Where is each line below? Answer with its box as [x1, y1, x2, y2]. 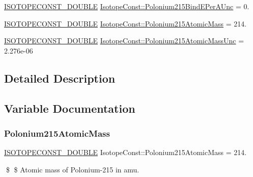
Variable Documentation [4, 100, 135, 116]
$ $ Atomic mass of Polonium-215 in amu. [6, 164, 139, 174]
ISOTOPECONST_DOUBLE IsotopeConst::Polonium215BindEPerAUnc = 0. [4, 1, 249, 11]
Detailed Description [4, 70, 116, 86]
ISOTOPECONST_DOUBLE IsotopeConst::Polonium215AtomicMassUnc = [4, 35, 244, 46]
